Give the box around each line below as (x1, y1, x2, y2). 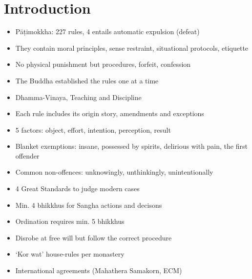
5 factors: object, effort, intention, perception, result (15, 124, 171, 135)
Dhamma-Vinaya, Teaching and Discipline (15, 92, 142, 102)
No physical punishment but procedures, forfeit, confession (15, 59, 191, 69)
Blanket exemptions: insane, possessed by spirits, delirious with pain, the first (15, 141, 248, 151)
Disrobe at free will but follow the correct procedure (15, 232, 172, 242)
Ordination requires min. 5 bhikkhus (15, 216, 125, 226)
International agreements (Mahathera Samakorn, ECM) (15, 265, 182, 276)
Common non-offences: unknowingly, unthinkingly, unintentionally (15, 167, 213, 177)
